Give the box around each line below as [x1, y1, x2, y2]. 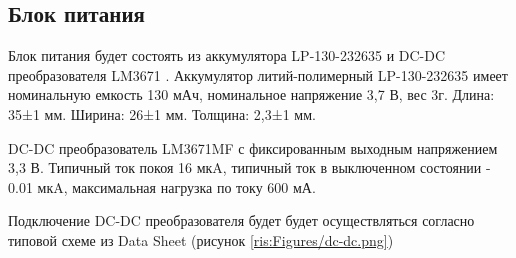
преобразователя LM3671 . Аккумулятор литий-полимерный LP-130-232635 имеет [8, 64, 508, 85]
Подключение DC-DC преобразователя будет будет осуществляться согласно [8, 210, 475, 231]
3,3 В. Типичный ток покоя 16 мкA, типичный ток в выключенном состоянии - [8, 157, 491, 178]
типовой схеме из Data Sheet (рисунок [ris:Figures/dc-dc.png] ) [8, 229, 394, 250]
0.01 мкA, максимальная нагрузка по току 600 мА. [8, 176, 316, 197]
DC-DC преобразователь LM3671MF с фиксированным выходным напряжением [8, 137, 498, 158]
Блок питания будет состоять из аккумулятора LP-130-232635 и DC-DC [8, 45, 446, 66]
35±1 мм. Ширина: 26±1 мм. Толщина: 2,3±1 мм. [8, 103, 316, 124]
